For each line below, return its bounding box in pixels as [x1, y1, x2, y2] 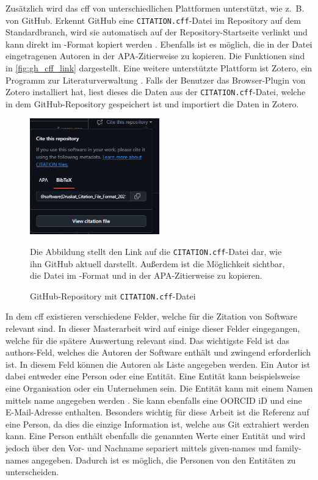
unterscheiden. [5, 465, 59, 478]
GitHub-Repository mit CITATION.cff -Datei [30, 289, 196, 302]
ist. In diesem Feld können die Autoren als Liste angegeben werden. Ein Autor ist [5, 357, 311, 370]
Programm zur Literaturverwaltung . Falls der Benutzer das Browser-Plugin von [5, 73, 306, 86]
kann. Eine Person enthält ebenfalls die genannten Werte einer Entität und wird [5, 429, 306, 442]
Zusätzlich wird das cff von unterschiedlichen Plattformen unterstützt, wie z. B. [5, 2, 305, 14]
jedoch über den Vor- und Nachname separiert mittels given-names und [5, 442, 273, 454]
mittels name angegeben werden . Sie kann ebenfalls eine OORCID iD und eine [5, 393, 302, 406]
